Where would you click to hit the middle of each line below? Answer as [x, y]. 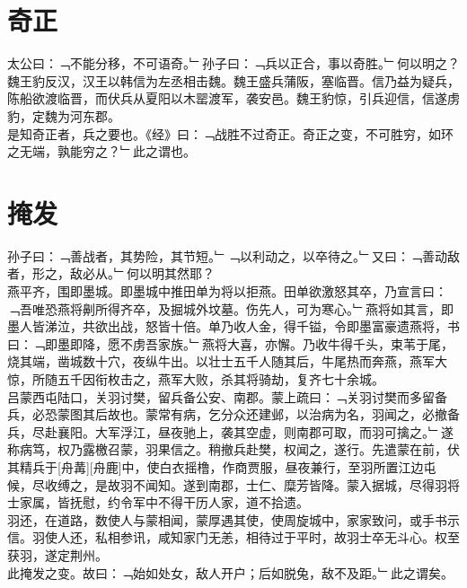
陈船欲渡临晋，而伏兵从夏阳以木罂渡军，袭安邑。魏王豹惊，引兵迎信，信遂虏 [233, 98]
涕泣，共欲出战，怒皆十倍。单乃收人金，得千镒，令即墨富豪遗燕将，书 [252, 326]
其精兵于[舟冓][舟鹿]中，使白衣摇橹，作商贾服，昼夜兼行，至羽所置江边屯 [222, 466]
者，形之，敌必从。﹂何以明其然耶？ [111, 273]
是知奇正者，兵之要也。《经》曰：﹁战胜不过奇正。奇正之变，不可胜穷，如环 [230, 133]
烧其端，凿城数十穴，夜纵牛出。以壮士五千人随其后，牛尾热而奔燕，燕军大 [227, 361]
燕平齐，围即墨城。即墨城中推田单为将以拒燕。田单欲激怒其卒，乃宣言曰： [227, 291]
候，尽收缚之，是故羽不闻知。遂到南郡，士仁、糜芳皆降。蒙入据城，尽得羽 [227, 484]
